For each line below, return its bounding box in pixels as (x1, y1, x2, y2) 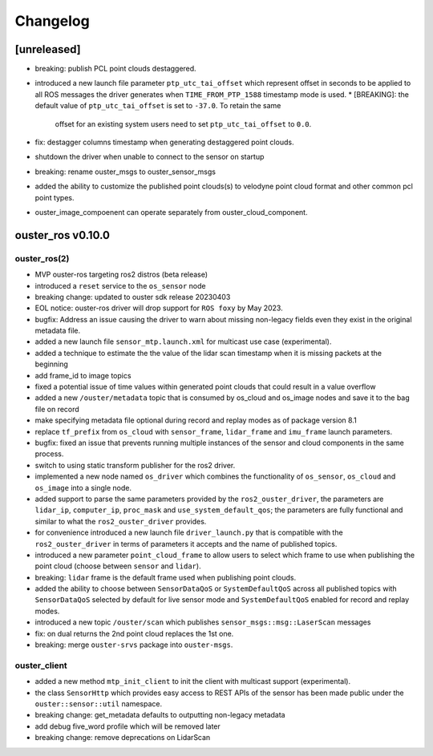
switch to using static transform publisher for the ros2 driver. (34, 460, 236, 470)
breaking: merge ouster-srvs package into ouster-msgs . (34, 640, 233, 649)
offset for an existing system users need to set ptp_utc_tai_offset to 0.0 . (55, 119, 312, 128)
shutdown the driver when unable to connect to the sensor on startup (34, 152, 265, 162)
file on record (34, 404, 79, 414)
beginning (34, 359, 68, 369)
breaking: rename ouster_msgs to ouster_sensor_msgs (34, 167, 216, 176)
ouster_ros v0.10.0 (14, 228, 111, 242)
